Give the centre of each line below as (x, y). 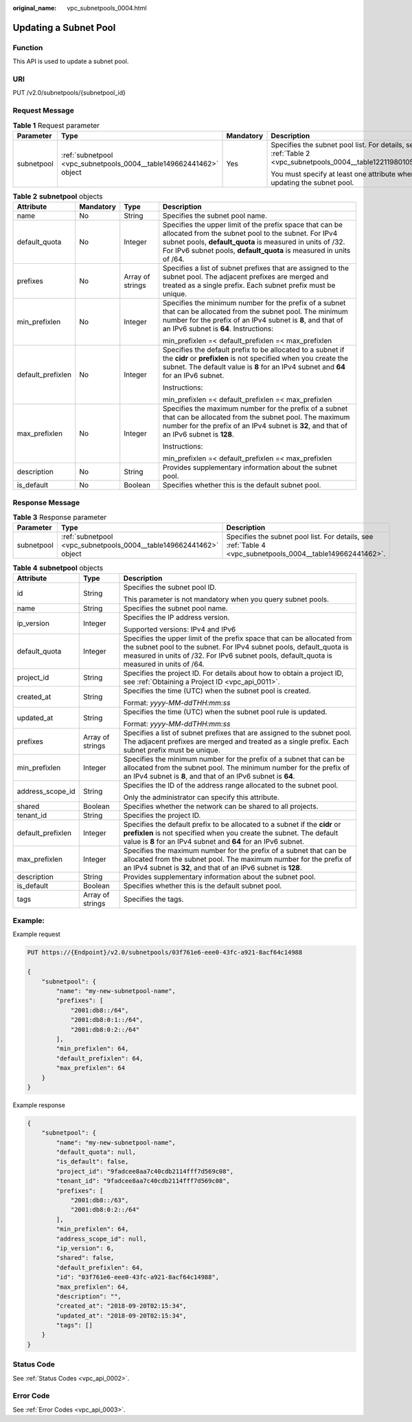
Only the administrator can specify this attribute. (201, 797)
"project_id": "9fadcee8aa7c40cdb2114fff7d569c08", (145, 1171)
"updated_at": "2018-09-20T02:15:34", (121, 1315)
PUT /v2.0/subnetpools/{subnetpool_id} (69, 93)
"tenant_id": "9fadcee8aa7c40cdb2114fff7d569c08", (143, 1181)
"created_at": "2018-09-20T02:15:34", (121, 1306)
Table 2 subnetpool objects (58, 196)
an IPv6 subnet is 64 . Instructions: (218, 329)
